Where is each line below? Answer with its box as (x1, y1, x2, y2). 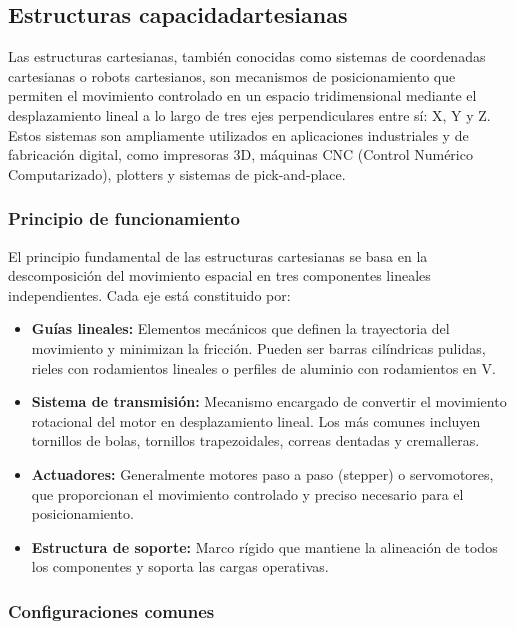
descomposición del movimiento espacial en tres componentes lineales (8, 265, 431, 286)
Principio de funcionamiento (8, 206, 240, 231)
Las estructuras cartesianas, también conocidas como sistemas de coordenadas (8, 46, 486, 67)
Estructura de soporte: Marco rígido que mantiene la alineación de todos (31, 536, 498, 557)
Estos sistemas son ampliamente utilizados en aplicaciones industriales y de (8, 124, 469, 145)
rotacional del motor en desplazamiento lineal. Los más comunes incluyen (31, 410, 481, 431)
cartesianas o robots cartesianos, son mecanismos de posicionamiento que (8, 65, 456, 86)
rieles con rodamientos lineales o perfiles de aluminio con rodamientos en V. (31, 357, 496, 378)
